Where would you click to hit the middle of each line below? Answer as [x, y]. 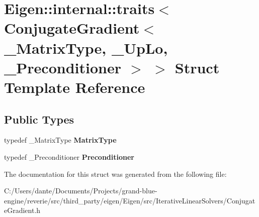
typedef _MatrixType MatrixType [60, 140]
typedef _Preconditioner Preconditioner [69, 156]
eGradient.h [22, 210]
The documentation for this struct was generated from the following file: [115, 174]
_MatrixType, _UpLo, [86, 47]
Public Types [39, 119]
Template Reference [75, 87]
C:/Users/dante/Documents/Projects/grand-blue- [81, 191]
